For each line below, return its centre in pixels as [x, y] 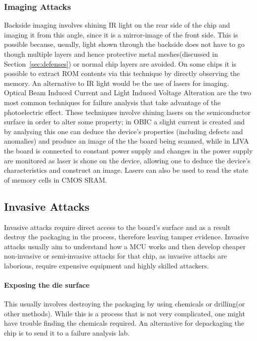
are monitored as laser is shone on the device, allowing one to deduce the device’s [127, 160]
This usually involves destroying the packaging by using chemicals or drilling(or [125, 304]
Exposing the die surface [47, 285]
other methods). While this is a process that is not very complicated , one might [125, 313]
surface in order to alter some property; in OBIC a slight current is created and [124, 122]
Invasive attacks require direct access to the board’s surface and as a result [117, 227]
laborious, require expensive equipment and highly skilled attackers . [107, 265]
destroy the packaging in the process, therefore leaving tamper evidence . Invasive [127, 237]
